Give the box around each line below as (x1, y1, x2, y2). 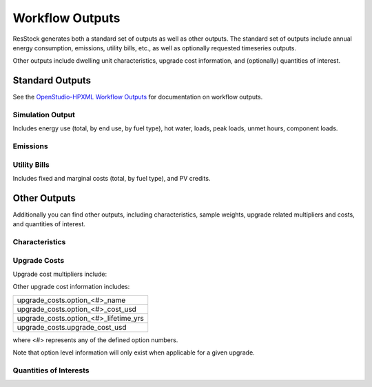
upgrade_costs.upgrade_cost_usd (17, 322, 127, 332)
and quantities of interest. (12, 220, 86, 228)
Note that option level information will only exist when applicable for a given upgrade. (12, 348, 255, 357)
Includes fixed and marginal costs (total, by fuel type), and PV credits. (12, 175, 211, 183)
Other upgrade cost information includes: (12, 283, 130, 291)
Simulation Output (12, 110, 75, 119)
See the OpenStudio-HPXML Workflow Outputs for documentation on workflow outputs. (12, 93, 263, 101)
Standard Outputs (12, 75, 92, 86)
